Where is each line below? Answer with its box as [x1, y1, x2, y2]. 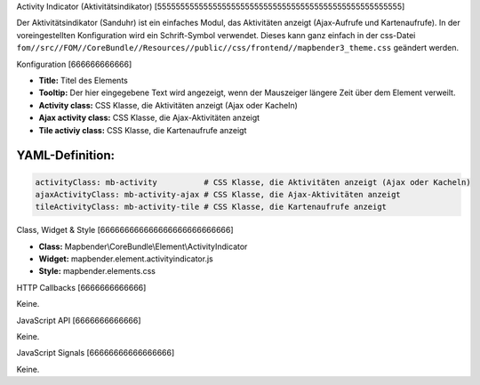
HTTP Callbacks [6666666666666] [16, 282, 147, 293]
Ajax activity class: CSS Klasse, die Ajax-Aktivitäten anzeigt [38, 112, 260, 124]
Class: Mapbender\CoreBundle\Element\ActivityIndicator [38, 241, 248, 252]
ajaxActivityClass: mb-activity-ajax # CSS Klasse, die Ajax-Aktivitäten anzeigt [35, 189, 402, 199]
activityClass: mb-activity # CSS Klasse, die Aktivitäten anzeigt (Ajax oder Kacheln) [35, 177, 471, 187]
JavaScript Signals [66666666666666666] [16, 348, 175, 358]
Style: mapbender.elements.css [38, 266, 156, 277]
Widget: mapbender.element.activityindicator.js [38, 253, 213, 264]
